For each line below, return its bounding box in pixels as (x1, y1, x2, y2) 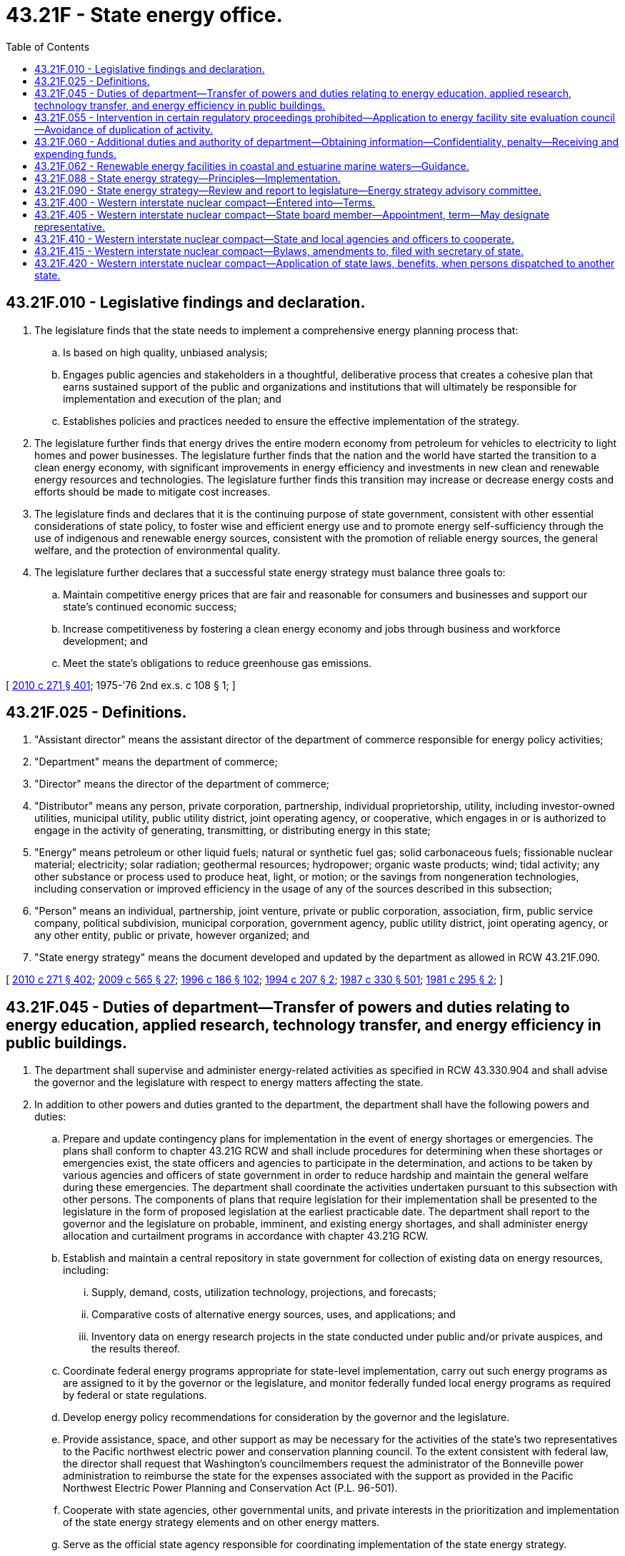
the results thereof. (91, 1342, 181, 1355)
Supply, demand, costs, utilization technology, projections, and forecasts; (91, 1286, 436, 1299)
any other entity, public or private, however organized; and (34, 929, 310, 942)
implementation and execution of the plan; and (63, 392, 281, 405)
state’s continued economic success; (63, 600, 237, 613)
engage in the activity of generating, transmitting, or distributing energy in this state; (34, 824, 431, 837)
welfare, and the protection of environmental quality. (34, 543, 281, 556)
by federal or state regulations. (63, 1389, 207, 1402)
